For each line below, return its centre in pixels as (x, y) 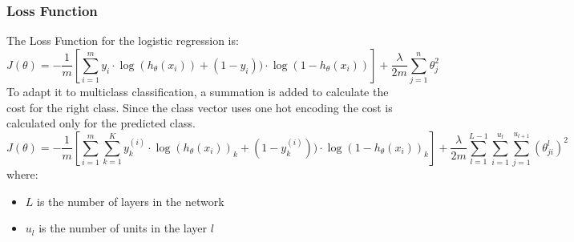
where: (22, 174)
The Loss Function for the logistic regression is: (123, 40)
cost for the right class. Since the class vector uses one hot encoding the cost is (200, 107)
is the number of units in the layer (123, 228)
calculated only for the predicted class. (101, 123)
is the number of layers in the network (131, 201)
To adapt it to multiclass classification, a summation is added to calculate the (198, 92)
